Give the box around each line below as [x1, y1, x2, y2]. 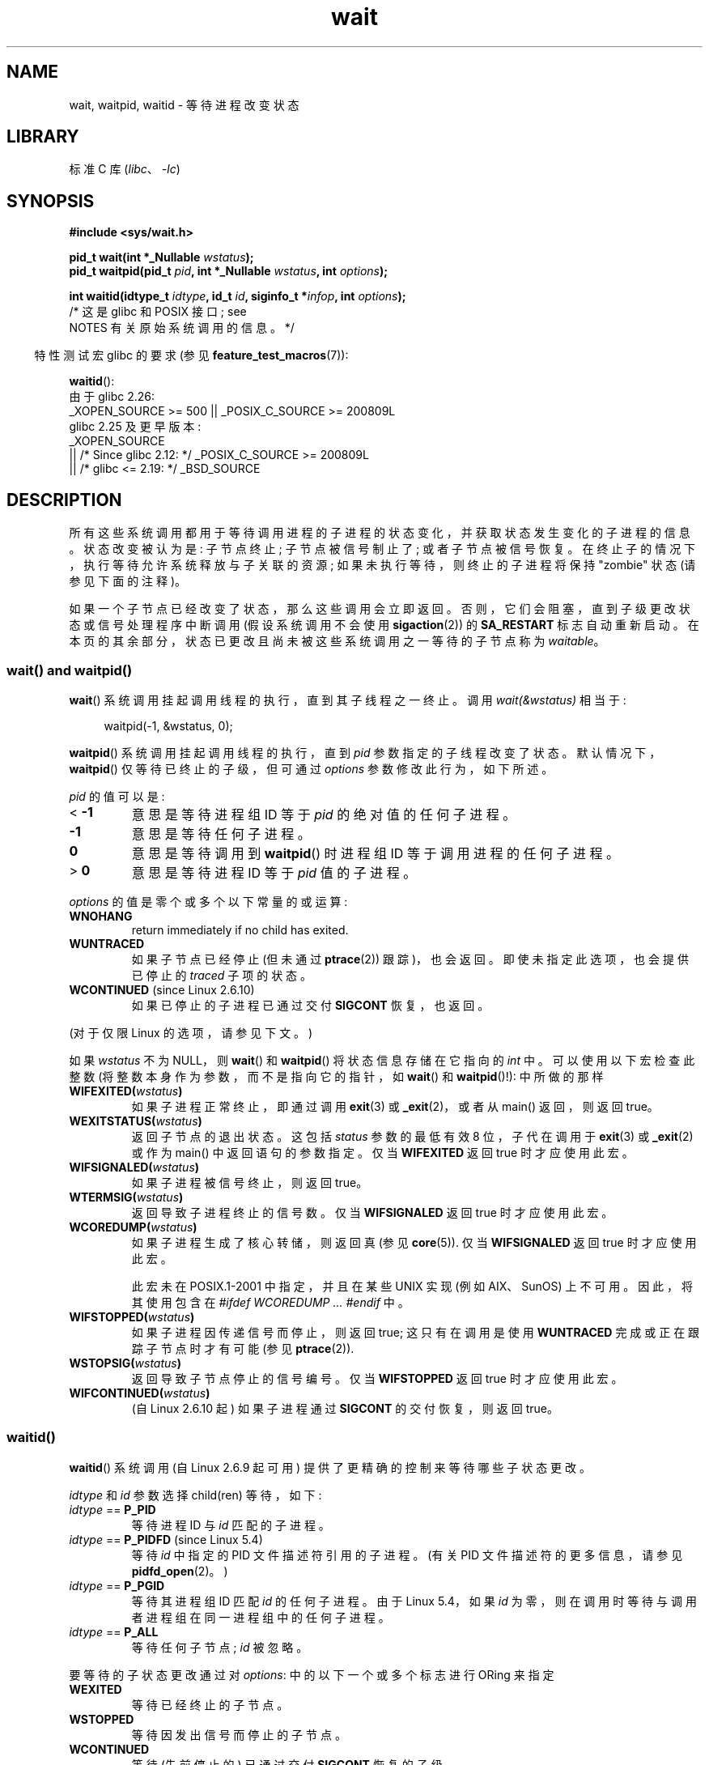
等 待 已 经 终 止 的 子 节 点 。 [131, 1697, 289, 1712]
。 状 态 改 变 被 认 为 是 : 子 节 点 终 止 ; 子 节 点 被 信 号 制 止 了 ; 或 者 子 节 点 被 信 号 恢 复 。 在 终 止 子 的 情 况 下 [69, 542, 696, 556]
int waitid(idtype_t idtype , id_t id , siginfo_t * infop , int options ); [69, 289, 406, 304]
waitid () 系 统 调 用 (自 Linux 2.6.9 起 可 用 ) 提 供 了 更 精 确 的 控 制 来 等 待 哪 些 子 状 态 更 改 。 [69, 1460, 591, 1474]
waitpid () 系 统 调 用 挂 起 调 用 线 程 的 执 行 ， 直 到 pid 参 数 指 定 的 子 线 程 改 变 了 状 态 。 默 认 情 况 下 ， [69, 745, 661, 759]
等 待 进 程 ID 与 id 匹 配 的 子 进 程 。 [131, 1517, 330, 1532]
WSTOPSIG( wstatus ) [69, 1355, 181, 1370]
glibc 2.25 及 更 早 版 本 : [69, 419, 202, 434]
